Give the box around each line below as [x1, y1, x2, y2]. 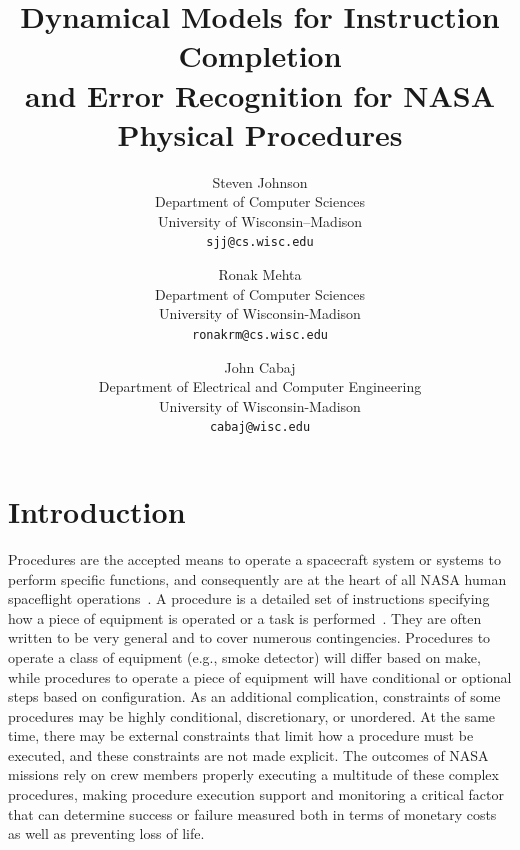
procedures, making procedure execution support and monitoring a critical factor [8, 784, 504, 805]
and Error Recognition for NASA [24, 74, 496, 115]
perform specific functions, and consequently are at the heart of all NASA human [8, 568, 507, 589]
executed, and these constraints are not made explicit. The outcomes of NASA [8, 744, 489, 765]
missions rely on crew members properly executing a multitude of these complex [8, 764, 499, 785]
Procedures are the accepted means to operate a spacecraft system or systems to [8, 548, 501, 569]
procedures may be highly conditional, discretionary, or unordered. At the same [8, 705, 496, 726]
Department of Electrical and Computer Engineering [98, 376, 422, 397]
